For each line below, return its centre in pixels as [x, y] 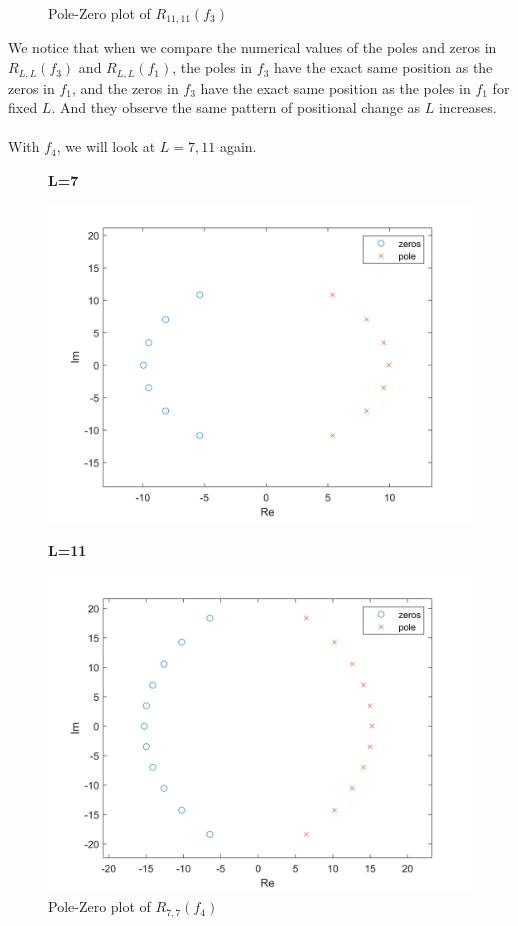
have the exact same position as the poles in [335, 87]
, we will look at [106, 146]
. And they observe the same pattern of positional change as [236, 107]
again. [238, 146]
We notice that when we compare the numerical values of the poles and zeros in [252, 47]
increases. [467, 107]
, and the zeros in [125, 87]
